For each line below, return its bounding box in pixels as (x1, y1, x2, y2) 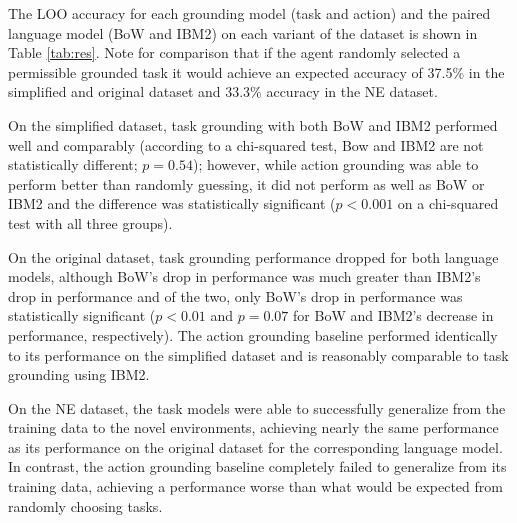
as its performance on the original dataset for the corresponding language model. (8, 436, 503, 457)
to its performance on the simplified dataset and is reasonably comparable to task (8, 344, 509, 365)
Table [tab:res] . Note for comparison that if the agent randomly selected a (8, 42, 461, 63)
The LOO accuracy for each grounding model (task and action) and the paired (8, 3, 491, 23)
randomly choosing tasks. (8, 495, 163, 516)
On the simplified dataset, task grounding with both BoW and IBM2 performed (8, 114, 498, 135)
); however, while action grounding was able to (192, 154, 479, 175)
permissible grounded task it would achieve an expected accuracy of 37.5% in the (8, 61, 505, 82)
